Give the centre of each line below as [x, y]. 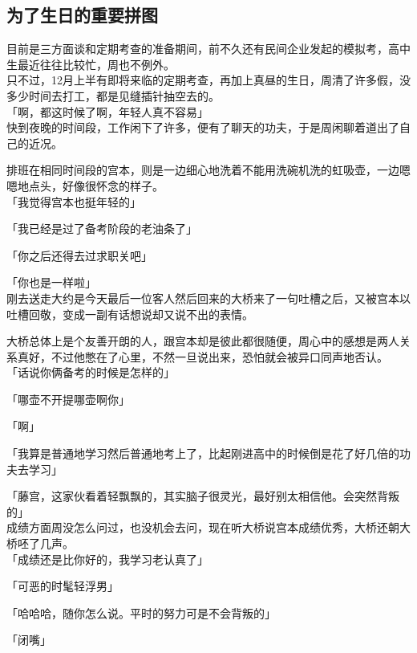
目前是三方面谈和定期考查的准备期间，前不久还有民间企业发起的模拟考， [197, 49]
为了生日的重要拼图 [82, 15]
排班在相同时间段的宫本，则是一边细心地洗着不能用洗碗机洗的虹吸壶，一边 [203, 170]
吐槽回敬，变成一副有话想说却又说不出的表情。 [130, 314]
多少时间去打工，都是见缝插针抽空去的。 [113, 95]
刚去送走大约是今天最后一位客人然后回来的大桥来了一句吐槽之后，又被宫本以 [208, 298]
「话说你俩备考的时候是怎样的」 [91, 372]
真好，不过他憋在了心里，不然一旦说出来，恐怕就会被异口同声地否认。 [202, 356]
